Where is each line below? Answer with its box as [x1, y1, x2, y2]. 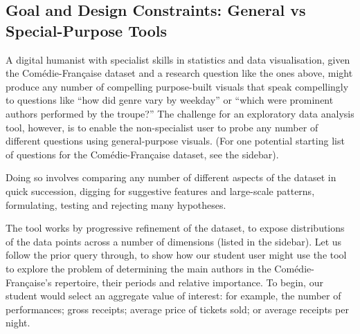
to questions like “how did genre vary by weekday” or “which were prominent [6, 93, 334, 107]
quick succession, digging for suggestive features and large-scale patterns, [6, 183, 315, 198]
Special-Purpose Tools [6, 19, 168, 41]
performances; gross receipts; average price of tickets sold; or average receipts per [6, 301, 349, 316]
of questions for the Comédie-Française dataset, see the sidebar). [6, 147, 279, 161]
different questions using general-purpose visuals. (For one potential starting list [6, 133, 345, 148]
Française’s [6, 275, 52, 289]
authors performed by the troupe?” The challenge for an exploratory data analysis [6, 106, 354, 120]
